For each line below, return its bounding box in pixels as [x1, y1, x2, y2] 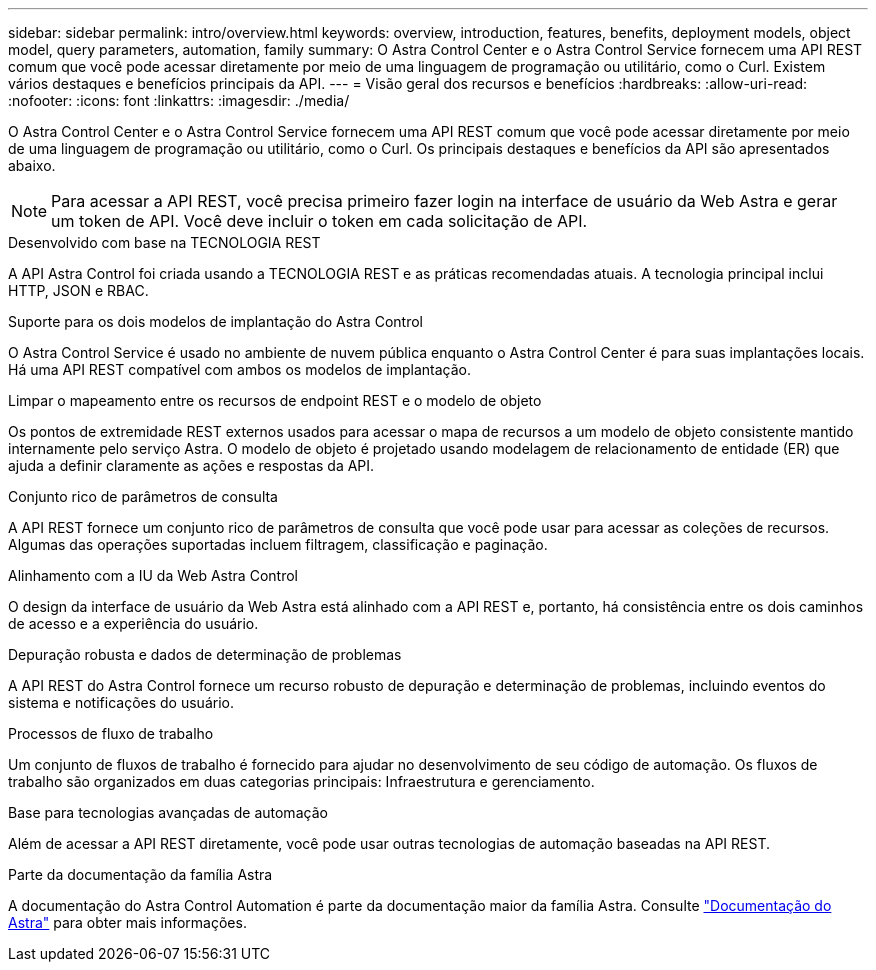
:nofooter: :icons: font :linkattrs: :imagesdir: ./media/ [8, 92, 350, 109]
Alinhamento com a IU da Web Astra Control [8, 567, 298, 584]
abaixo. [8, 157, 56, 174]
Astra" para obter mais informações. [8, 914, 247, 931]
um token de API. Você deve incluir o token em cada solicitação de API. [51, 211, 588, 231]
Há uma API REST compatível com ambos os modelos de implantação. [8, 361, 472, 378]
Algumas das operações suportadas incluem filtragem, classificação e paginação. [8, 536, 548, 553]
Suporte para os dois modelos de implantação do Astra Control [8, 313, 423, 330]
